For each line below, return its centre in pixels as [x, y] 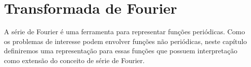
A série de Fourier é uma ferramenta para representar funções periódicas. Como [125, 32]
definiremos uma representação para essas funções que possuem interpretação [121, 51]
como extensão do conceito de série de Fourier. [74, 60]
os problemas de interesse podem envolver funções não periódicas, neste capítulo [125, 41]
